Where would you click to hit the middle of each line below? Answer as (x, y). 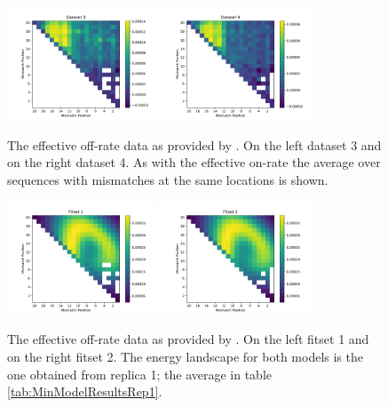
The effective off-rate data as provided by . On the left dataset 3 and (194, 144)
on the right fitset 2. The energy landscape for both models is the (185, 356)
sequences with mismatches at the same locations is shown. (168, 179)
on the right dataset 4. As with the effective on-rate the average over (194, 162)
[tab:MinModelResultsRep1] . (85, 391)
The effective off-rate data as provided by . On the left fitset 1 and (188, 339)
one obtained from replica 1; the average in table (140, 374)
